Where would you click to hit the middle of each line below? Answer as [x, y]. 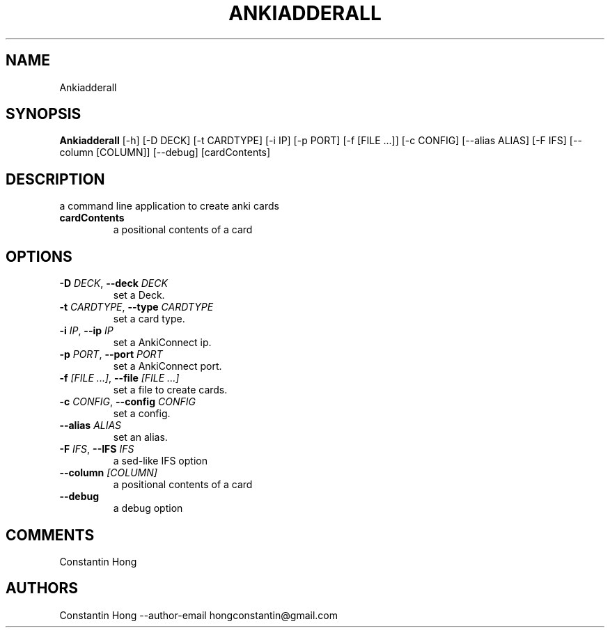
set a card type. [149, 319]
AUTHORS [42, 588]
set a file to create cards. [170, 390]
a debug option [148, 508]
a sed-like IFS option [160, 461]
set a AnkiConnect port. [167, 366]
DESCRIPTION [55, 179]
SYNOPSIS [44, 114]
